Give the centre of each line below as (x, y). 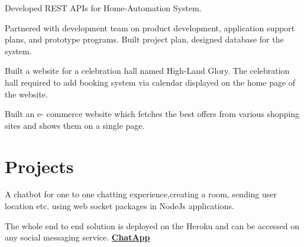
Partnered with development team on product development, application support (150, 27)
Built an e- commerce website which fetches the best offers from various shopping (152, 114)
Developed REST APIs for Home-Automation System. (103, 8)
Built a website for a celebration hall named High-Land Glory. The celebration (147, 71)
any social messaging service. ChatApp (77, 237)
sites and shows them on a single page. (75, 125)
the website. (26, 94)
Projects (39, 166)
